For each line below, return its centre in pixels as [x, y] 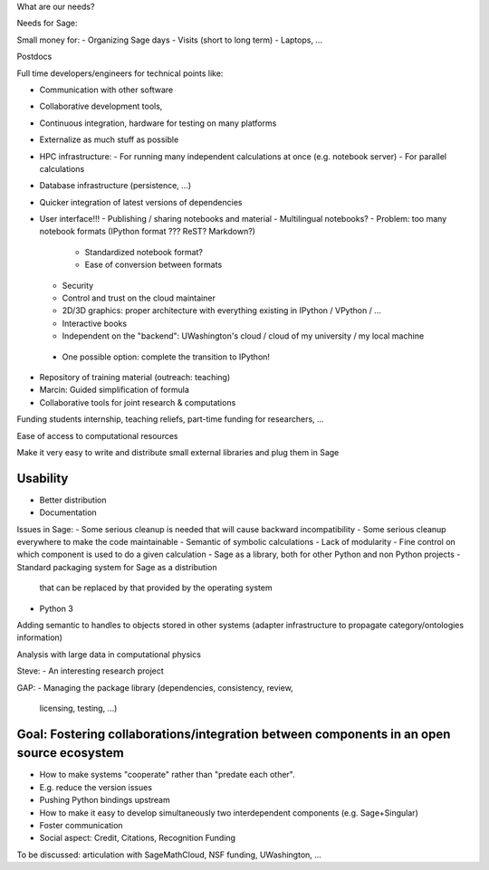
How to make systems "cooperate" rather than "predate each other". [168, 775]
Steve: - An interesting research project [91, 671]
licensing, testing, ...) [78, 708]
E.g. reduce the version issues [96, 787]
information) [40, 637]
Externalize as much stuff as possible [109, 139]
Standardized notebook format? [144, 252]
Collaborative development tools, [101, 106]
